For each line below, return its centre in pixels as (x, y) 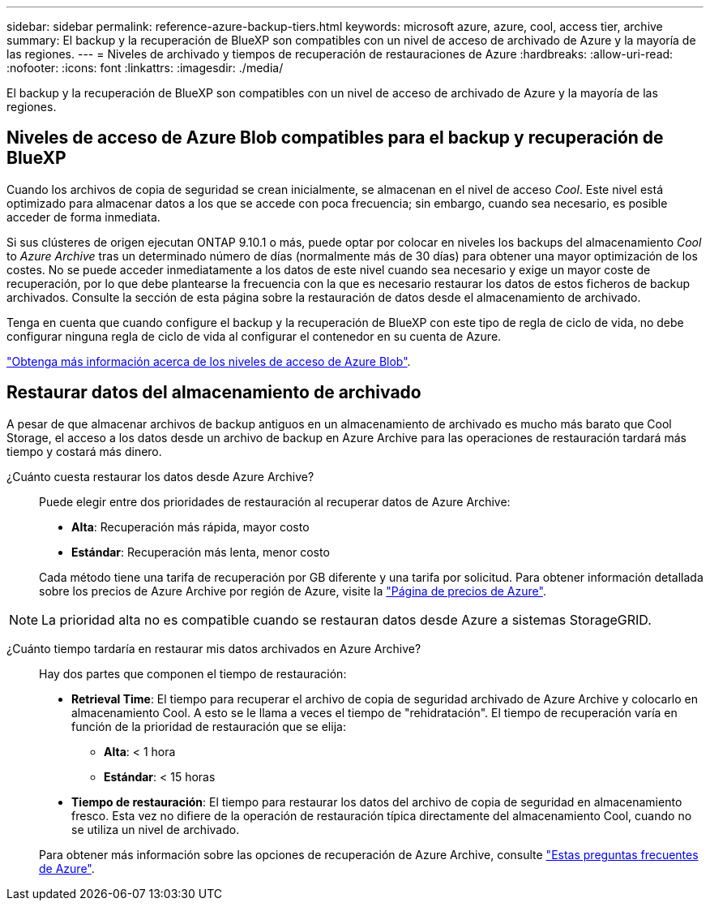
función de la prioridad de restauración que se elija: (209, 726)
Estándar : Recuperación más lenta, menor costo (201, 552)
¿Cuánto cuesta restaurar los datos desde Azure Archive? (160, 476)
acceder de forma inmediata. (83, 217)
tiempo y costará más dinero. (84, 451)
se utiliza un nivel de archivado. (156, 829)
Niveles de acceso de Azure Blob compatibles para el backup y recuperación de (335, 138)
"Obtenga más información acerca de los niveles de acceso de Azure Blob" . (209, 361)
